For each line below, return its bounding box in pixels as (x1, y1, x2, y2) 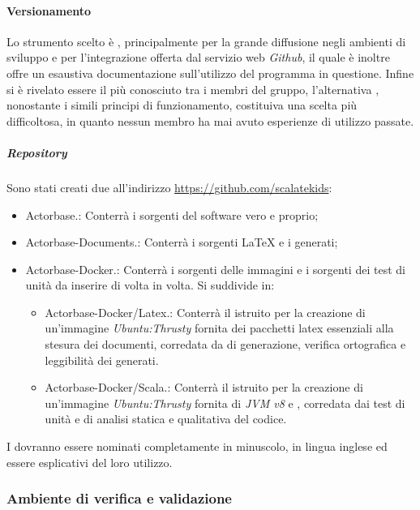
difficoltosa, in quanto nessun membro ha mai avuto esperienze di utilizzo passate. (6, 112, 414, 129)
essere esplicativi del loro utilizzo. (6, 453, 173, 470)
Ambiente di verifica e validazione (6, 488, 232, 508)
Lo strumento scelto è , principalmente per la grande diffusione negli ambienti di (6, 32, 406, 49)
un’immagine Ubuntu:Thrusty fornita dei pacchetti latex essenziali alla (45, 319, 394, 336)
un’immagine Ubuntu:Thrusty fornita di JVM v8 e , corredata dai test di (45, 394, 405, 411)
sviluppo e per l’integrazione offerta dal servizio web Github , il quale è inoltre (6, 49, 390, 66)
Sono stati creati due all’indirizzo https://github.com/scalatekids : (6, 178, 332, 195)
